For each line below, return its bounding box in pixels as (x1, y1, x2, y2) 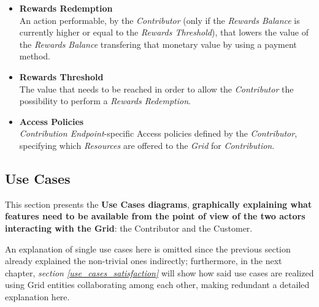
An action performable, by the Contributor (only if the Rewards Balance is (19, 13, 300, 26)
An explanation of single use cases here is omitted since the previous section (5, 242, 291, 255)
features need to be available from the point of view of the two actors (5, 210, 306, 222)
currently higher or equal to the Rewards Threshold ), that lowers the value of (19, 26, 309, 39)
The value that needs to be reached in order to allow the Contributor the (19, 82, 294, 95)
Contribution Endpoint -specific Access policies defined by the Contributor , (19, 127, 298, 140)
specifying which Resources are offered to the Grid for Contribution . (19, 138, 275, 151)
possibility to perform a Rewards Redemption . (19, 94, 191, 107)
